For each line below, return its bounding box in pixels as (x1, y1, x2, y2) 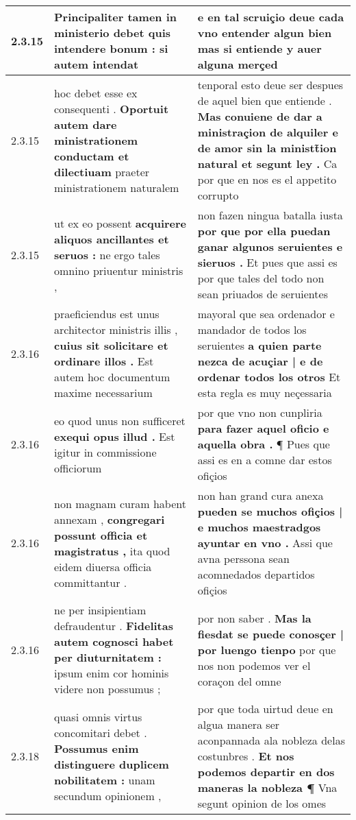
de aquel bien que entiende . (197, 93, 332, 108)
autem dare (54, 116, 117, 132)
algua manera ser (197, 716, 280, 732)
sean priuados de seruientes (197, 286, 328, 302)
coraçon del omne (197, 673, 281, 689)
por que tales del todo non (197, 270, 325, 286)
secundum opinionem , (54, 787, 162, 804)
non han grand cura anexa (197, 487, 324, 503)
